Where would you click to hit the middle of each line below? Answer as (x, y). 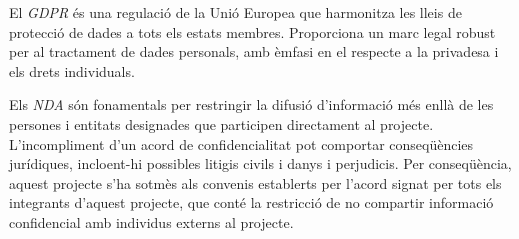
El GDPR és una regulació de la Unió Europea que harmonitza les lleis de (235, 12)
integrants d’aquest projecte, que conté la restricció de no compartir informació (251, 202)
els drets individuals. (72, 70)
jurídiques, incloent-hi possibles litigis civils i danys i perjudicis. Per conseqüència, (260, 163)
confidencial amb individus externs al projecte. (151, 221)
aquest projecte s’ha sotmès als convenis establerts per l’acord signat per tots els (255, 182)
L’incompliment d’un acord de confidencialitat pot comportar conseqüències (241, 143)
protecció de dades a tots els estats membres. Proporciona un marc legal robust (252, 31)
